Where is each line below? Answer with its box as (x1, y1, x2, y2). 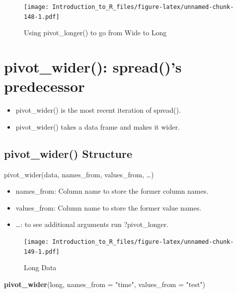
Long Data (24, 262, 57, 273)
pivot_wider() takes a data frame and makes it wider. (15, 121, 180, 132)
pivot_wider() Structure (4, 146, 133, 161)
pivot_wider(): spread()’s (4, 57, 182, 77)
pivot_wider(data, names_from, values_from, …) (4, 169, 154, 179)
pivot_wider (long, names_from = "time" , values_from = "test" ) (4, 279, 206, 289)
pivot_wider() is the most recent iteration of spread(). (15, 105, 181, 115)
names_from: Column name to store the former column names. (15, 186, 209, 196)
